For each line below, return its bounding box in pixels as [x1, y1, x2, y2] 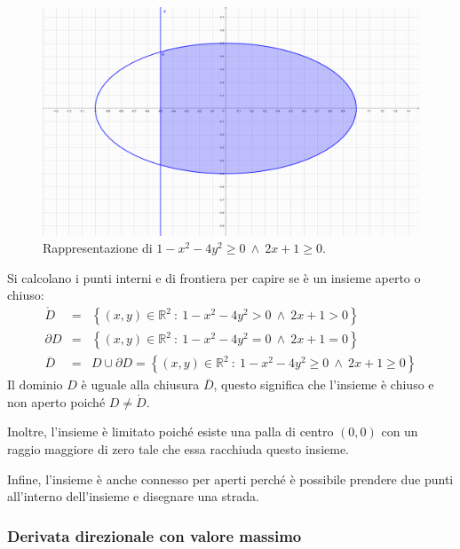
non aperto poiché [7, 392, 106, 411]
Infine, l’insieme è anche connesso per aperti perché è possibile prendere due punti [7, 469, 454, 488]
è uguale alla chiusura [81, 375, 200, 394]
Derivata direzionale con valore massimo [7, 524, 302, 546]
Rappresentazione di [43, 239, 153, 257]
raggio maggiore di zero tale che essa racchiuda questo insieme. [7, 440, 350, 459]
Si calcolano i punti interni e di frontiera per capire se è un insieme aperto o [7, 268, 421, 286]
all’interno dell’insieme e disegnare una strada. [7, 487, 259, 506]
